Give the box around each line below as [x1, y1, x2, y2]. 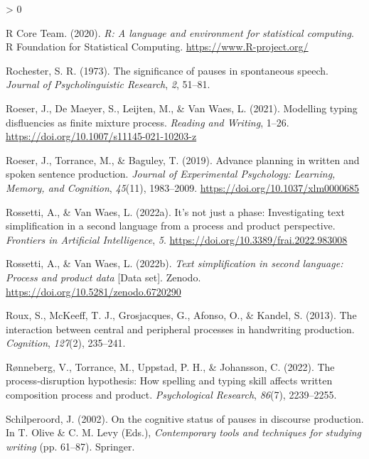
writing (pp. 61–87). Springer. [6, 438, 135, 453]
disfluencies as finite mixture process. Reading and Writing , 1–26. [6, 114, 289, 129]
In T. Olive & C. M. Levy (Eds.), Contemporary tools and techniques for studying [6, 425, 362, 440]
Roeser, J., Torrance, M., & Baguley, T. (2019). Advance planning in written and [6, 152, 360, 167]
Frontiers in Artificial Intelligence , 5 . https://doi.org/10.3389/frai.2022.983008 [6, 232, 348, 247]
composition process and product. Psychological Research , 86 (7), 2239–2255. [6, 387, 337, 402]
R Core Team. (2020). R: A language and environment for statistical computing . [6, 25, 354, 40]
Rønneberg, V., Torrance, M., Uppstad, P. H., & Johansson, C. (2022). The [6, 359, 335, 374]
